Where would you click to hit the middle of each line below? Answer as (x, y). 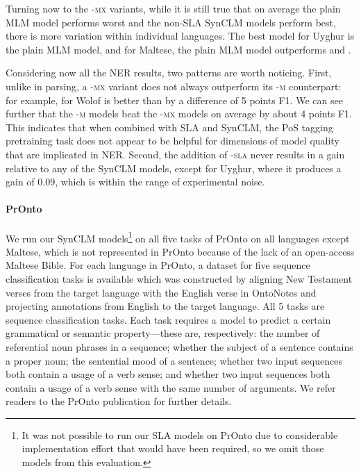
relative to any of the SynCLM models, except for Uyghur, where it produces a (174, 168)
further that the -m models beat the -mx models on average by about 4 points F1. (179, 114)
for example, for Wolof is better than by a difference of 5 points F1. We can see (174, 100)
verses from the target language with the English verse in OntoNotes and (161, 292)
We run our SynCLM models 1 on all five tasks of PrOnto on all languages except (178, 237)
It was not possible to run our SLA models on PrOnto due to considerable (180, 434)
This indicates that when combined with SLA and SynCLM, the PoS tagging (169, 127)
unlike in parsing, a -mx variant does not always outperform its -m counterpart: (174, 86)
